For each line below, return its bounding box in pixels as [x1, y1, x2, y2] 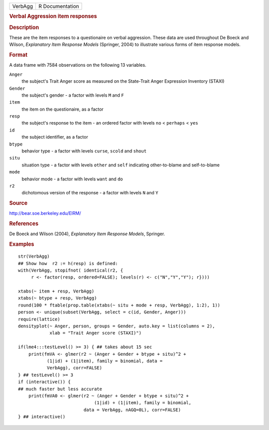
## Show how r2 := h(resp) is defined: [18, 261, 118, 266]
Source [9, 200, 28, 207]
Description [9, 24, 39, 31]
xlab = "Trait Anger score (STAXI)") [49, 330, 142, 336]
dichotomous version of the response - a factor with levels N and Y [21, 190, 158, 196]
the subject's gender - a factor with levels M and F [21, 92, 124, 98]
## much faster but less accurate [18, 386, 102, 392]
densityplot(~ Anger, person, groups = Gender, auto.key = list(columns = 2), [18, 323, 215, 329]
